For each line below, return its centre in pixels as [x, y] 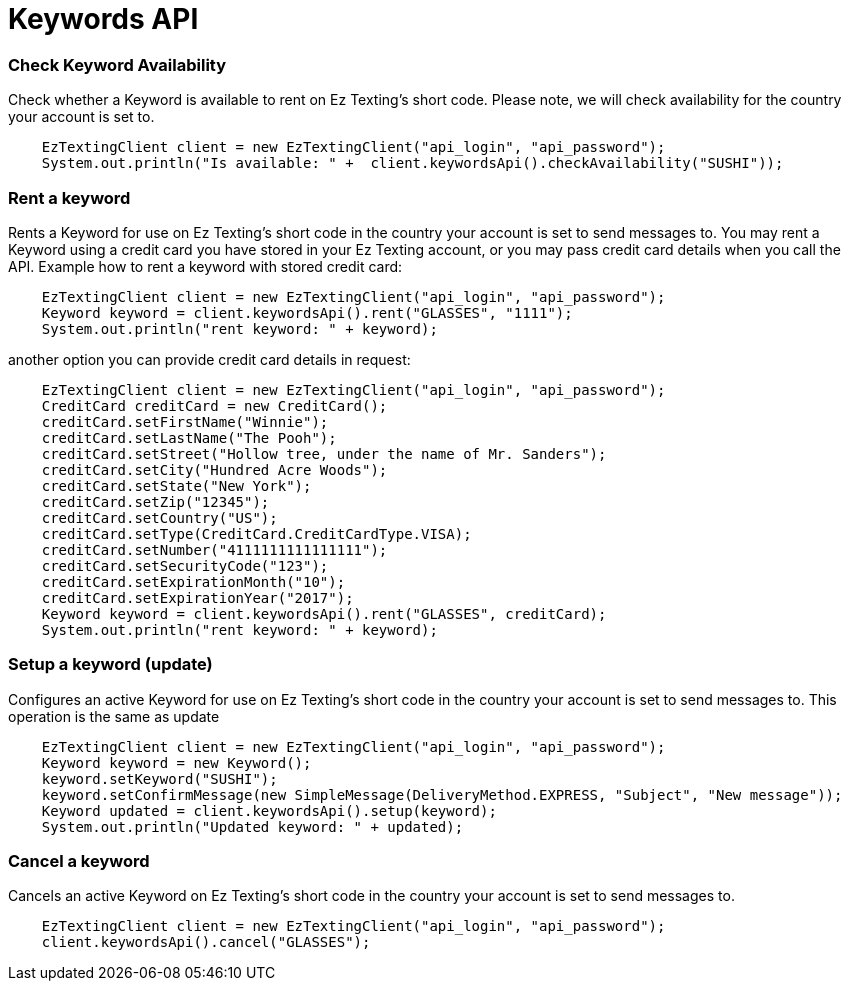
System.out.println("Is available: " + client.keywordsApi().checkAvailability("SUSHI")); [412, 163]
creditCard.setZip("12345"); [155, 501]
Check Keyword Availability [117, 64]
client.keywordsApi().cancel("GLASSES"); [206, 942]
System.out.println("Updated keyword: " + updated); [252, 826]
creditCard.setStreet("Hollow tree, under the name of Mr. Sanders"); [324, 453]
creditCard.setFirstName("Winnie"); [185, 421]
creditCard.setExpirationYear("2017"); [197, 597]
